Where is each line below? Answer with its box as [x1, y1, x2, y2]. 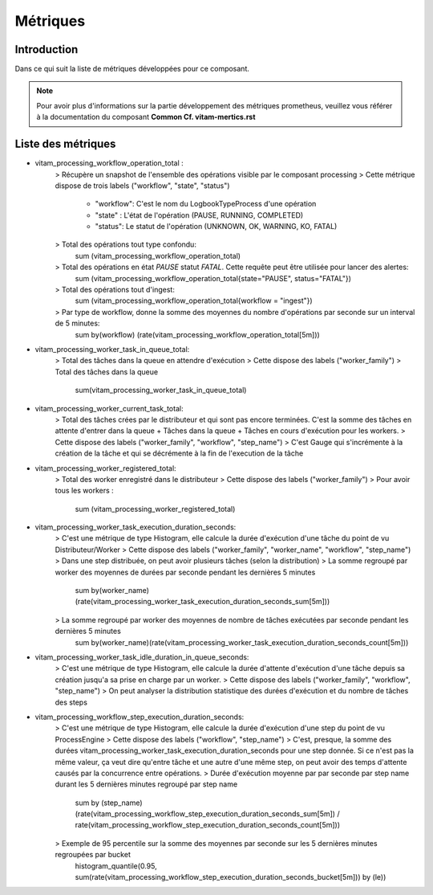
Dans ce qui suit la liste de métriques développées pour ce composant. [14, 64, 250, 74]
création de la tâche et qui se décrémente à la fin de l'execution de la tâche [55, 448, 304, 458]
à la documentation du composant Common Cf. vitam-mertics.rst [36, 112, 256, 122]
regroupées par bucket [55, 850, 132, 860]
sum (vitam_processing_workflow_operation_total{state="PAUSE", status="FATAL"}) [75, 273, 352, 283]
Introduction [14, 43, 79, 56]
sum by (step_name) [75, 798, 144, 807]
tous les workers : [55, 486, 114, 496]
